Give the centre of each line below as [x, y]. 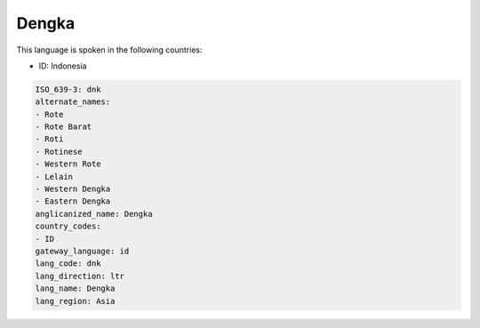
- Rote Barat [64, 127]
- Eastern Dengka [73, 201]
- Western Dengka [73, 189]
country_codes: [68, 226]
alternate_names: [73, 102]
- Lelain [54, 176]
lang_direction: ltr [80, 276]
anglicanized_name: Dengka [94, 214]
